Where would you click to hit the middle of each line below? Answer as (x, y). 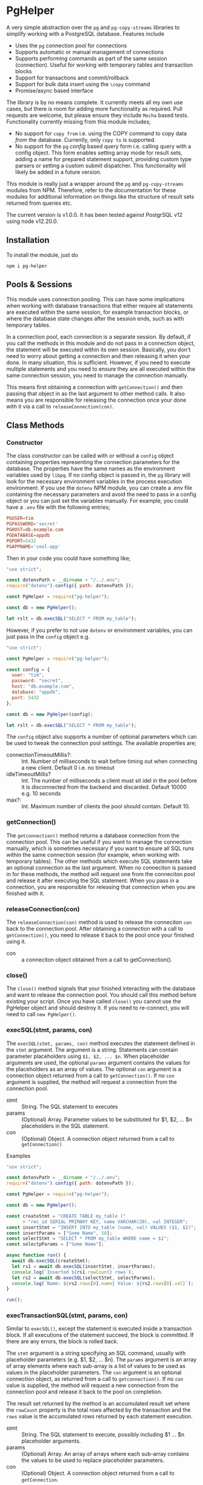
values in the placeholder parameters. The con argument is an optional (94, 1372)
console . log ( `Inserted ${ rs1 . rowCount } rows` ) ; (73, 1272)
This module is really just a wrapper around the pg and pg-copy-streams (95, 184)
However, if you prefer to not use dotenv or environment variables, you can (99, 630)
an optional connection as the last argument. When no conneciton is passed (101, 868)
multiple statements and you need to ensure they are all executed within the (101, 369)
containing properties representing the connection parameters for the (93, 462)
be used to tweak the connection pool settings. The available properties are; (101, 743)
